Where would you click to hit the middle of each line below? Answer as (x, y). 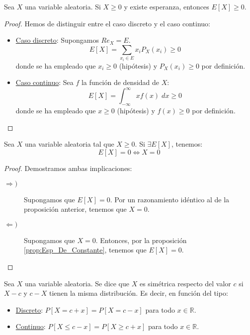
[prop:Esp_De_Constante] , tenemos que (85, 250)
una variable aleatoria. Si (63, 6)
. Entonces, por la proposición (141, 240)
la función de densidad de (120, 82)
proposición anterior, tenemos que (75, 209)
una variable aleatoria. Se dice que (77, 283)
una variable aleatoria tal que (69, 144)
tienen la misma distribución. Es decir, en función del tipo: (138, 293)
